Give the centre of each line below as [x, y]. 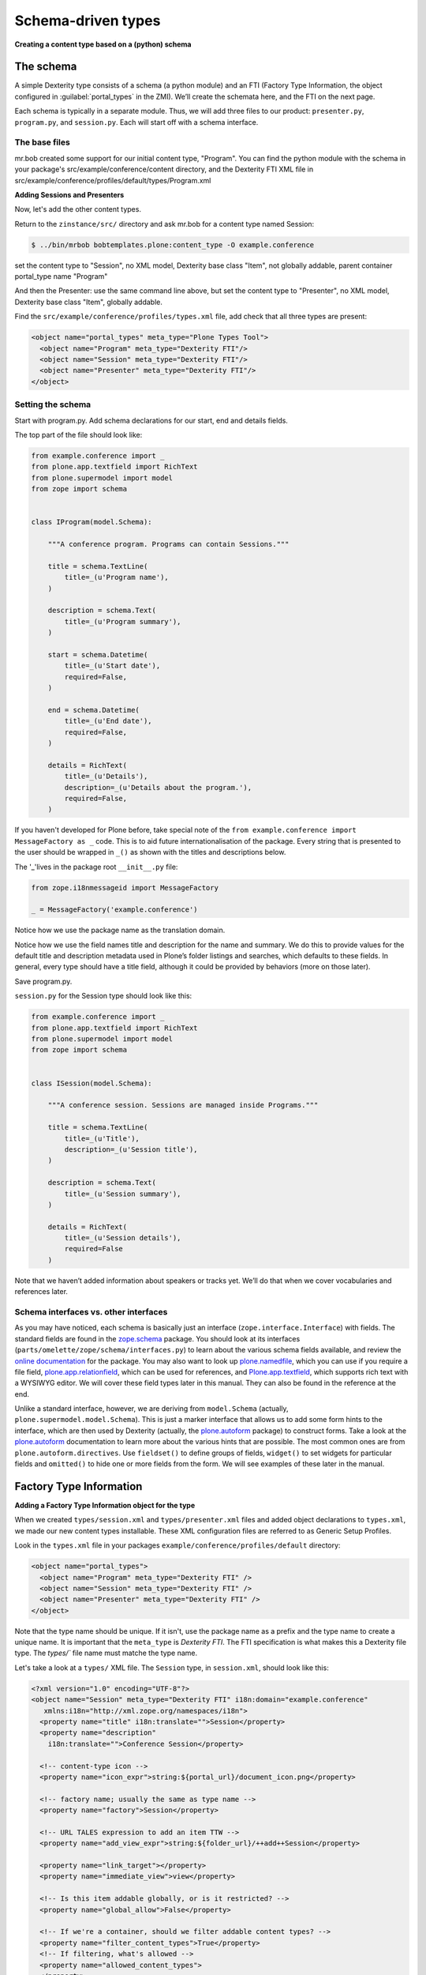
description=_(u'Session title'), [131, 1149]
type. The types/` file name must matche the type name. [106, 1653]
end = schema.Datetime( [93, 710]
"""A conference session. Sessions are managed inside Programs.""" [183, 1105]
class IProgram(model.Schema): [92, 522]
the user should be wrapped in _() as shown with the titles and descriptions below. [150, 852]
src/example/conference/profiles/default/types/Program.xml [113, 180]
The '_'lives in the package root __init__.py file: [96, 867]
